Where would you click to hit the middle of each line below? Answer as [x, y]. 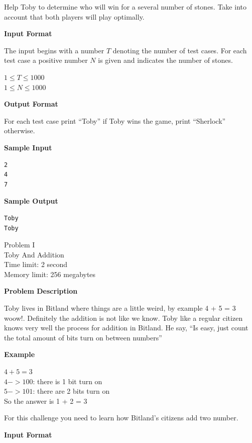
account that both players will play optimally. [74, 16]
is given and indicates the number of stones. [165, 60]
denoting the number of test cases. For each [180, 50]
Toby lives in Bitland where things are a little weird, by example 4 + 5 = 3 [120, 308]
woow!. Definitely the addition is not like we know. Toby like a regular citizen [123, 318]
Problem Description [41, 291]
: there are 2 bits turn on [71, 391]
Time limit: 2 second [36, 264]
